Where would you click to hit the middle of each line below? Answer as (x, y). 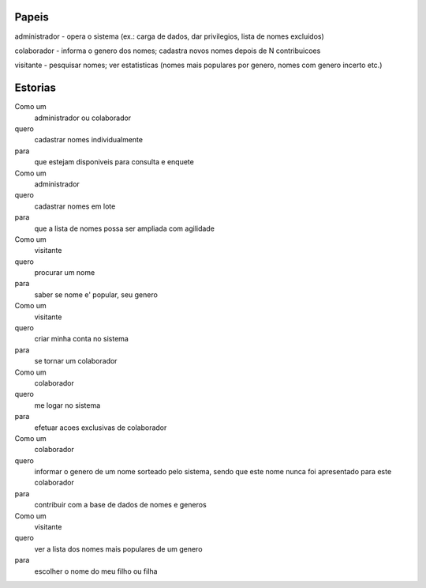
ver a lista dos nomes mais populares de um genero (118, 548)
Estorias (35, 88)
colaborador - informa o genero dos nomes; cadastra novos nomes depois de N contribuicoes (168, 51)
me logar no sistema (67, 405)
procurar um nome (65, 273)
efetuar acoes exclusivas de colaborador (101, 428)
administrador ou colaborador (83, 118)
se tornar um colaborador (76, 361)
